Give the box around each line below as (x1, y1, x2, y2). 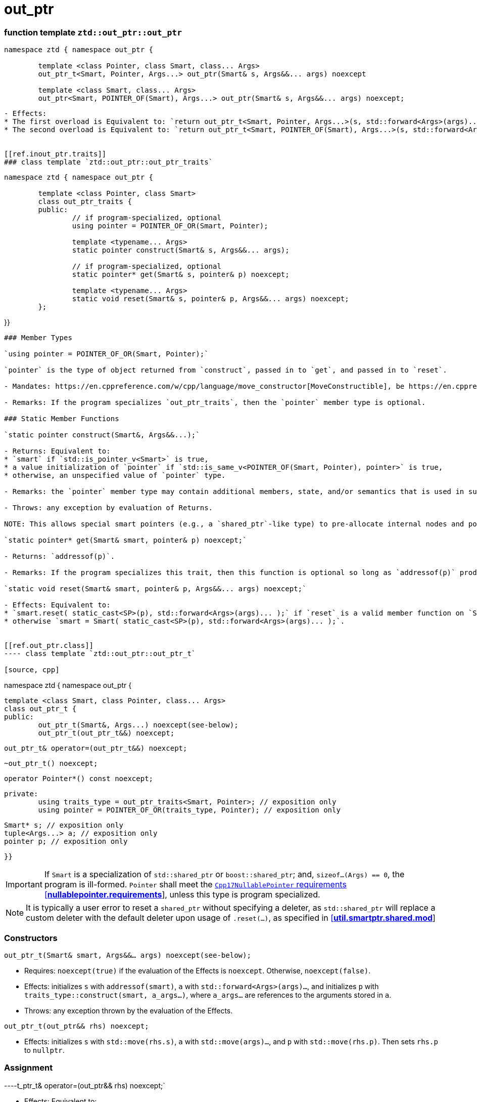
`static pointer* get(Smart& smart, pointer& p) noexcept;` (4, 536, 247, 545)
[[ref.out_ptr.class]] (4, 641, 94, 650)
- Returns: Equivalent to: (4, 447, 111, 456)
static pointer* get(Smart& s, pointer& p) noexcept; (72, 270, 290, 279)
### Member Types (4, 334, 72, 342)
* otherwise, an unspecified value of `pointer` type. (4, 471, 226, 480)
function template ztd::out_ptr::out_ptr (4, 27, 182, 37)
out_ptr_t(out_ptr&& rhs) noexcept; (4, 1022, 149, 1030)
